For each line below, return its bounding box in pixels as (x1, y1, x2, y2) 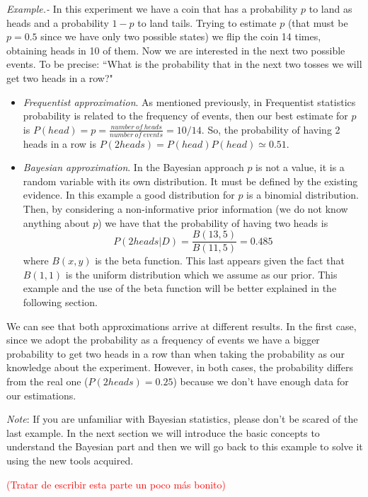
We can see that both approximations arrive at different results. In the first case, (6, 318, 357, 333)
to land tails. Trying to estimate (137, 15, 277, 30)
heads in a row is (23, 136, 97, 151)
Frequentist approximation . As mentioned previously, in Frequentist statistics (23, 94, 356, 109)
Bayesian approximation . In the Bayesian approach (23, 160, 244, 175)
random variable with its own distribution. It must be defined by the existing (23, 173, 358, 188)
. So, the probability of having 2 (201, 122, 340, 136)
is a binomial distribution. (246, 187, 359, 202)
